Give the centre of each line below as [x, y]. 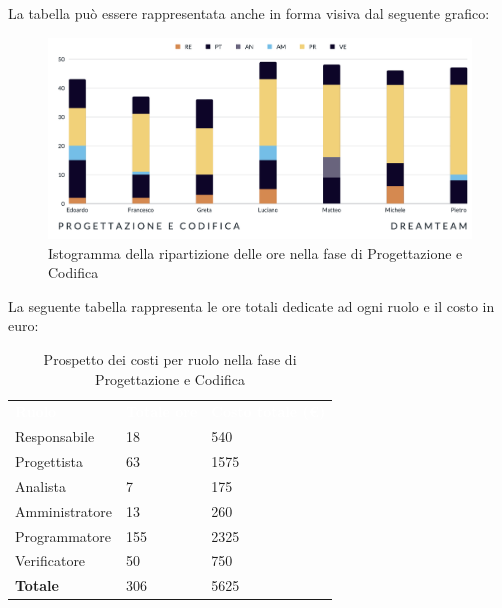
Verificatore [50, 560]
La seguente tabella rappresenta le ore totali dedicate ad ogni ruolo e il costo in [251, 305]
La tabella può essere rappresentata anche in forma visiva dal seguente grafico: [249, 13]
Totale [37, 585]
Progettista [49, 461]
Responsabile [55, 436]
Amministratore [63, 510]
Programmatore [63, 535]
